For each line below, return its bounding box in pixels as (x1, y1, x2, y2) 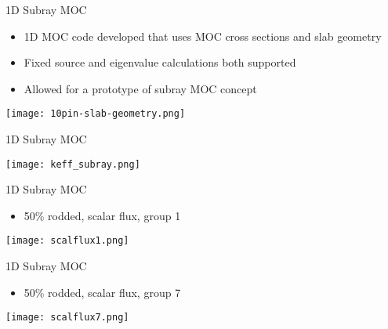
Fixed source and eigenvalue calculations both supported (24, 54, 296, 70)
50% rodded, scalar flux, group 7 (24, 284, 181, 300)
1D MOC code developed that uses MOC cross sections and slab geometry (24, 27, 382, 44)
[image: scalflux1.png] (5, 235, 129, 247)
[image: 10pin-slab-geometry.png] (5, 108, 186, 120)
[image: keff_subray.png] (5, 158, 140, 170)
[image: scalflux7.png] (5, 312, 129, 324)
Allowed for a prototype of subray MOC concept (24, 80, 257, 96)
